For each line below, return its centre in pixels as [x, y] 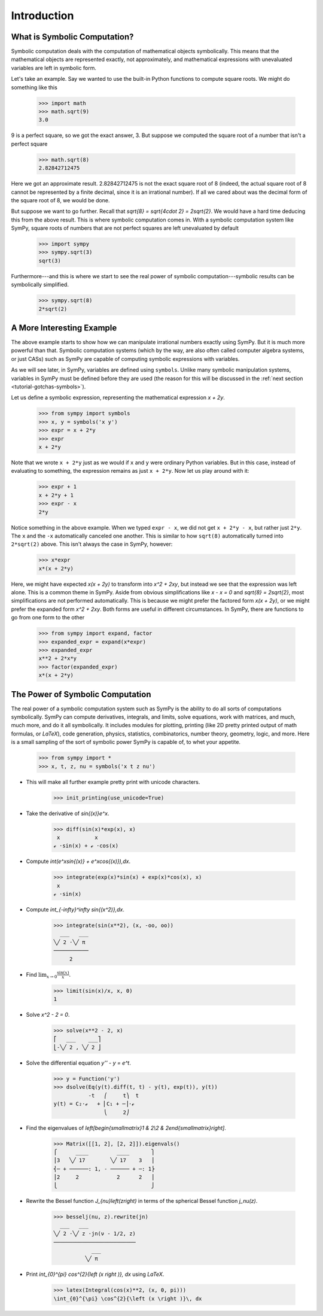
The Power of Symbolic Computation [81, 694]
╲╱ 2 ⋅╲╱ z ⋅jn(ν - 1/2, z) [95, 1234]
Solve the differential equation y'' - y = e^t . [79, 1063]
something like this [34, 87]
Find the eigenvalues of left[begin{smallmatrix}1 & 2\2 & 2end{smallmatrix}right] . [126, 1127]
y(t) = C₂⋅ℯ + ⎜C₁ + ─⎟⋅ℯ [94, 1104]
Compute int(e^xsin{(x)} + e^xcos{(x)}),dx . [78, 861]
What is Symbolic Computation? [72, 37]
